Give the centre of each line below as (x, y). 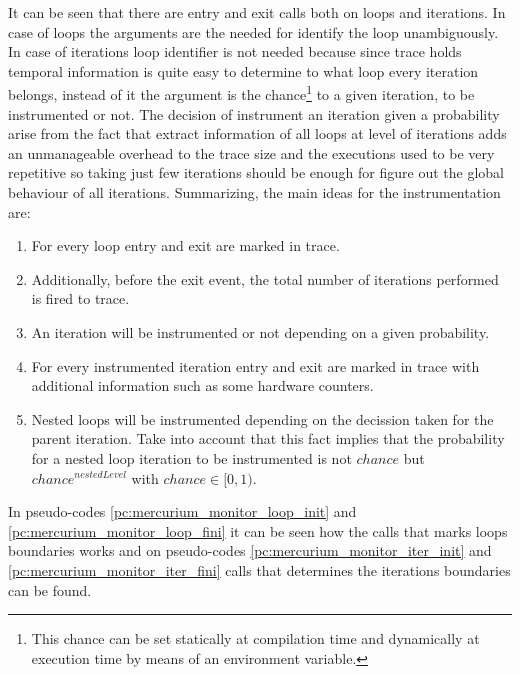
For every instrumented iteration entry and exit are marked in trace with (255, 365)
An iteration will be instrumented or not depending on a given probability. (260, 331)
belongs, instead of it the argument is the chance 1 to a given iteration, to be (241, 93)
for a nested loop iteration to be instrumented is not (191, 457)
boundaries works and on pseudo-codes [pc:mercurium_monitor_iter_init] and (250, 550)
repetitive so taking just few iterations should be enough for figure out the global (256, 172)
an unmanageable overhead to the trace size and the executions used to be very (251, 152)
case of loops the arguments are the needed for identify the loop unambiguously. (253, 31)
